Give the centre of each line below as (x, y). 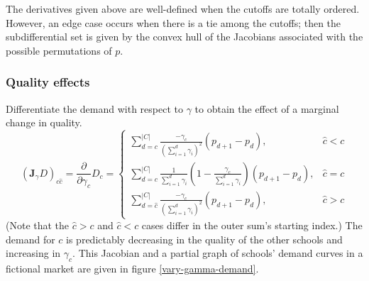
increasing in (33, 253)
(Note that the (38, 225)
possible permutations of (59, 50)
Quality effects (48, 82)
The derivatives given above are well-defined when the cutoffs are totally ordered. (183, 9)
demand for (31, 239)
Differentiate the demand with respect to (94, 108)
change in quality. (44, 122)
